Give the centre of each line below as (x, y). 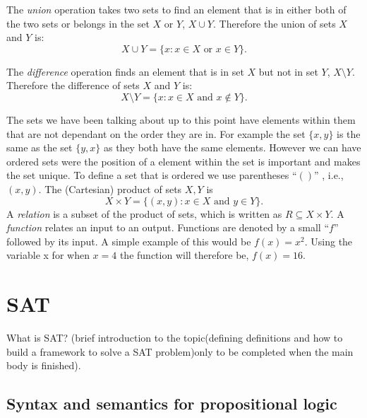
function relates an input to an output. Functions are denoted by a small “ (168, 227)
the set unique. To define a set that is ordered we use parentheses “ (152, 175)
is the (349, 133)
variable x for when (48, 255)
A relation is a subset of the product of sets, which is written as (144, 213)
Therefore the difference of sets (73, 85)
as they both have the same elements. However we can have (232, 147)
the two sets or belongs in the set (78, 23)
